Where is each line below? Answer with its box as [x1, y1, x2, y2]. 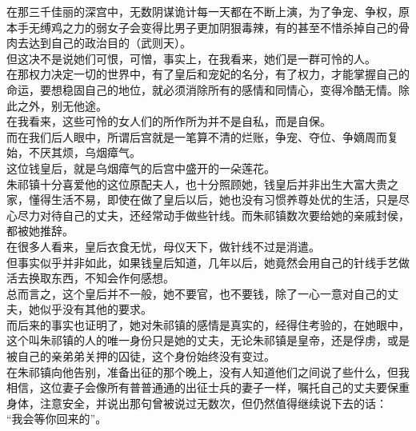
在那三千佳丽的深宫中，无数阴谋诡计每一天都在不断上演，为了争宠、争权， [6, 3, 398, 19]
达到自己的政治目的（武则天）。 [28, 34, 191, 51]
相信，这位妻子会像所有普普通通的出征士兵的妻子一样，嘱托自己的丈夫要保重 [6, 379, 410, 396]
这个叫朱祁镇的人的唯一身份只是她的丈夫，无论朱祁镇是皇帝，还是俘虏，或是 [6, 332, 410, 349]
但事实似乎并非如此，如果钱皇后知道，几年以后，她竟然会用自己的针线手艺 [6, 253, 398, 270]
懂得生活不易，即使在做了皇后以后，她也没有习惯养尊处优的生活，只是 [28, 191, 398, 208]
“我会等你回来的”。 [6, 410, 107, 427]
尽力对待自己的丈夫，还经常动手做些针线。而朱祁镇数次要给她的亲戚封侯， [17, 206, 410, 223]
